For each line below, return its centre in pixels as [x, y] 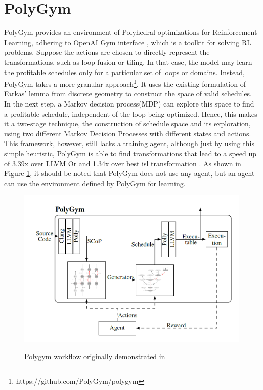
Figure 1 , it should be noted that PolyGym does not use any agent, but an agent [129, 173]
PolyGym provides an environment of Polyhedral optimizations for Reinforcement [131, 32]
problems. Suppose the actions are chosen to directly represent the [107, 52]
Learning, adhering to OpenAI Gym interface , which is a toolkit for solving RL [128, 42]
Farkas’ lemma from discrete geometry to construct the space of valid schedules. [128, 94]
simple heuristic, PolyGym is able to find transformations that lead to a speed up [130, 153]
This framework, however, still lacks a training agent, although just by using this [129, 143]
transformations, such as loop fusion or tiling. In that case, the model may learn [128, 62]
